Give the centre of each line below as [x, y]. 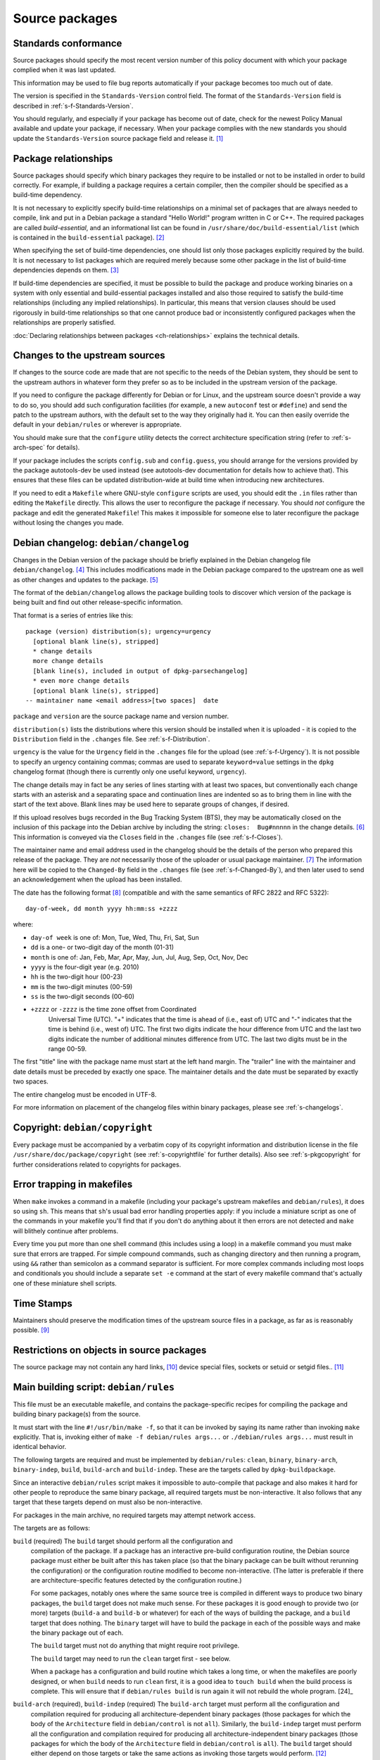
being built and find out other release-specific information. [98, 603]
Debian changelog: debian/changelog [101, 542]
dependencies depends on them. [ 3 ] [66, 270]
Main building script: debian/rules [94, 1387]
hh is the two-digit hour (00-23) [77, 977]
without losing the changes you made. [68, 522]
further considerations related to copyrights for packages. [97, 1164]
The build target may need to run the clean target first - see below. [131, 1659]
